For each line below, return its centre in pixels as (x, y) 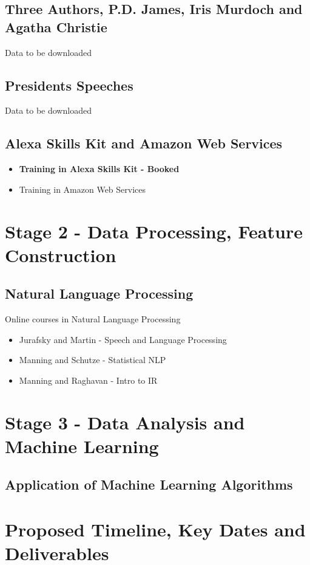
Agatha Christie (56, 26)
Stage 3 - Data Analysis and (125, 422)
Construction (61, 255)
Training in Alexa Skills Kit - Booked (99, 169)
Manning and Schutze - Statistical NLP (93, 360)
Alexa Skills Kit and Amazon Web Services (144, 143)
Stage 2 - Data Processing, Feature (154, 231)
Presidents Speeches (69, 85)
